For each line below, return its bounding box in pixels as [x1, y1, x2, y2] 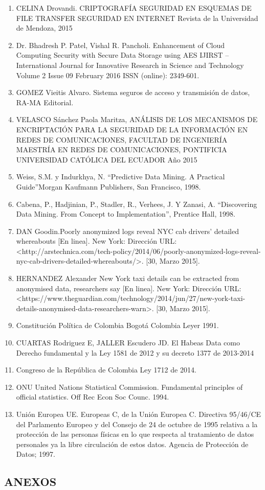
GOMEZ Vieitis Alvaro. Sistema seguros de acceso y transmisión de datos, [16, 87, 250, 98]
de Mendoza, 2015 [16, 22, 73, 33]
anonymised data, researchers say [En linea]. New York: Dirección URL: [16, 283, 241, 293]
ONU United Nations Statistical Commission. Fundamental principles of [16, 381, 243, 392]
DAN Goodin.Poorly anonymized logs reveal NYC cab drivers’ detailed [16, 225, 239, 236]
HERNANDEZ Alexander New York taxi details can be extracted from [16, 273, 239, 284]
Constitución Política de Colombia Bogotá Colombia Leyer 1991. [16, 320, 219, 331]
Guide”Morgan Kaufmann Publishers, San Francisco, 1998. [16, 181, 201, 192]
